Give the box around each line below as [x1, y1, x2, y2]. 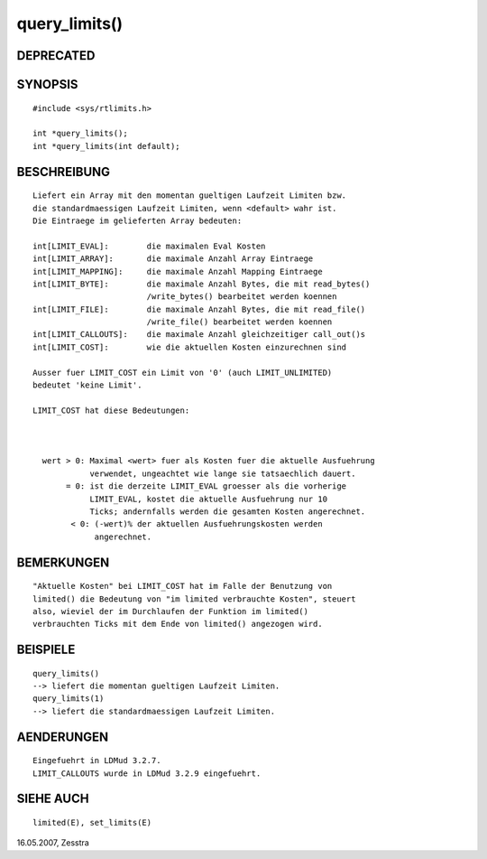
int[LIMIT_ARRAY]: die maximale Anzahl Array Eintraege [32, 254, 314, 264]
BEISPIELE [16, 642, 76, 658]
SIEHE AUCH [16, 791, 89, 807]
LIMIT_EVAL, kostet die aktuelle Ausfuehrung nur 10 [89, 493, 328, 504]
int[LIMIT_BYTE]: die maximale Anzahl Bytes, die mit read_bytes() [32, 278, 371, 289]
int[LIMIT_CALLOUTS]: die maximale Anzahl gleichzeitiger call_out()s [32, 330, 366, 340]
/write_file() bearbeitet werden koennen [146, 317, 333, 327]
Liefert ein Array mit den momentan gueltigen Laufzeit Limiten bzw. [32, 191, 347, 201]
